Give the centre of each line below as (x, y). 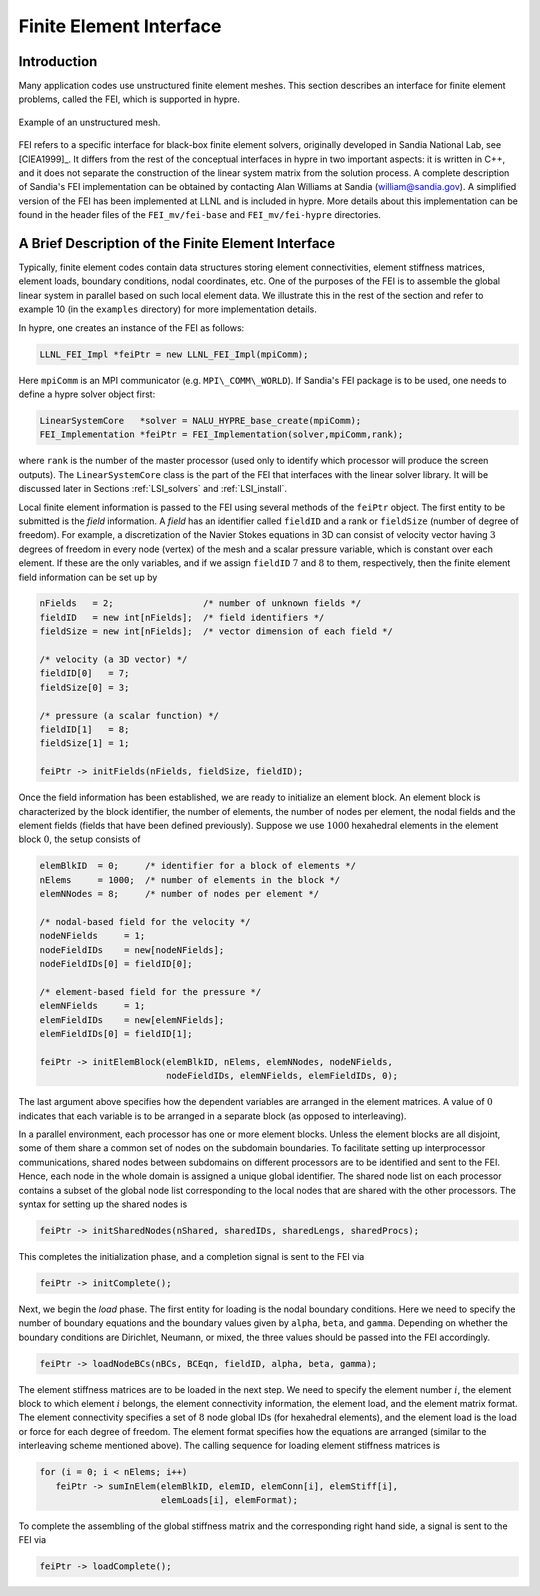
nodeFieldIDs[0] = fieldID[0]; (116, 964)
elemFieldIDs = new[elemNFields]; (132, 1019)
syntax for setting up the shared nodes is (103, 1204)
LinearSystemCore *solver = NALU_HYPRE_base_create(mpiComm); (200, 420)
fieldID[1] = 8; (84, 729)
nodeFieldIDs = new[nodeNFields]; (132, 949)
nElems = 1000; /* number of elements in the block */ (190, 879)
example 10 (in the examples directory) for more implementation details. (167, 309)
